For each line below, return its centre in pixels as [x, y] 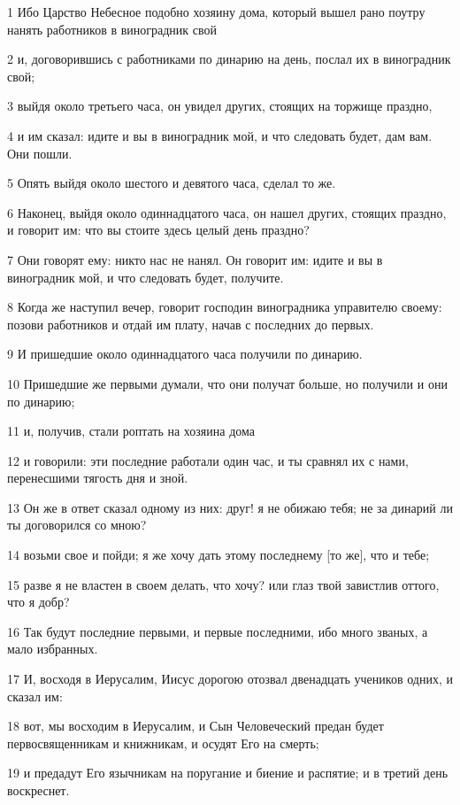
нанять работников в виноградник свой [112, 29]
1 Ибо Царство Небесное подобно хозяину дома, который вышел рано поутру [216, 12]
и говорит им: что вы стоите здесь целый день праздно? [158, 230]
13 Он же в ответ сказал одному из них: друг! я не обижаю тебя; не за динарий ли [230, 507]
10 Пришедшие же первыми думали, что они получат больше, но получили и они [227, 383]
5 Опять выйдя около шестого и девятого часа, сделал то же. [172, 183]
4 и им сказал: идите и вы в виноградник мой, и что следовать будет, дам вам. [220, 135]
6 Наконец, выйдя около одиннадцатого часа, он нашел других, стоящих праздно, [227, 212]
